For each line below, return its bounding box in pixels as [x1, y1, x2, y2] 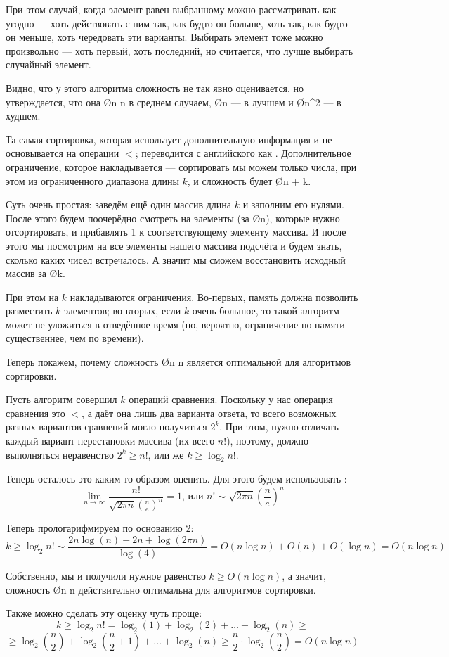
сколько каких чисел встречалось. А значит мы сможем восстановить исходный [6, 252, 346, 267]
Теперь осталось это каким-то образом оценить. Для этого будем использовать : [6, 471, 347, 486]
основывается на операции [6, 146, 119, 160]
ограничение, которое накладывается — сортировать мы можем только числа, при [6, 159, 357, 174]
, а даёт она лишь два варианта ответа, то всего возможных [82, 405, 337, 420]
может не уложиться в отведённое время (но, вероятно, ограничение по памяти [6, 317, 345, 331]
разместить [6, 303, 53, 318]
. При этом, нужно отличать [219, 419, 339, 434]
